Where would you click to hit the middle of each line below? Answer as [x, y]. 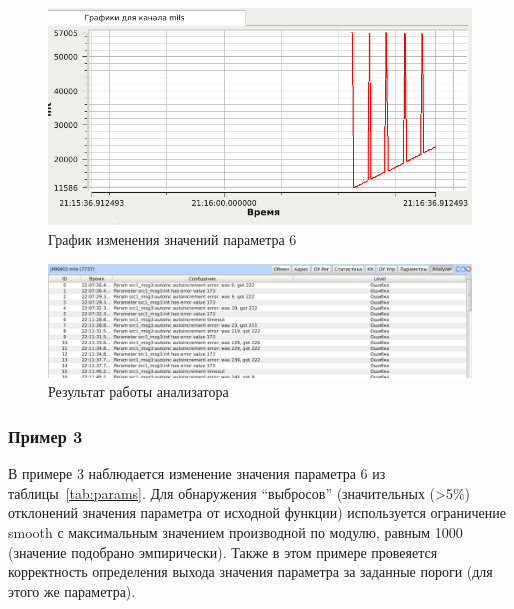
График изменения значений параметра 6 [172, 238]
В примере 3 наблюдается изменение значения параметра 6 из [197, 473]
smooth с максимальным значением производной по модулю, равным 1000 [235, 532]
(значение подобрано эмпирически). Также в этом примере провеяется [223, 551]
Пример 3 [45, 435]
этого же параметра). [72, 590]
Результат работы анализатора [138, 391]
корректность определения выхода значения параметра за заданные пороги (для [250, 571]
